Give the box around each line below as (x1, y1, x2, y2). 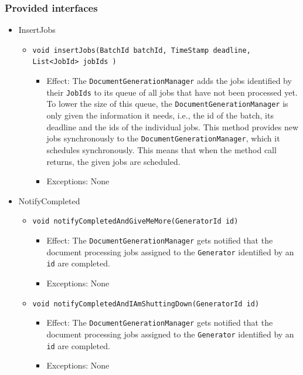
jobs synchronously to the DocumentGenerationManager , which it (46, 132, 280, 144)
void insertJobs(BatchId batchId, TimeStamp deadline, (32, 46, 251, 55)
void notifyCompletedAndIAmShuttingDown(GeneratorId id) (32, 299, 260, 308)
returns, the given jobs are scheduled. (46, 155, 181, 167)
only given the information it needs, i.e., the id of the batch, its (46, 109, 274, 121)
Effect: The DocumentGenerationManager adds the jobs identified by (46, 75, 292, 87)
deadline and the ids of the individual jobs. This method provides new (46, 120, 299, 133)
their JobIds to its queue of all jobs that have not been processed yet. (46, 86, 298, 98)
